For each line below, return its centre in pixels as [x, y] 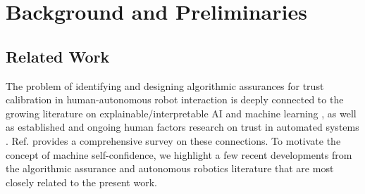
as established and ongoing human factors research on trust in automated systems [182, 127]
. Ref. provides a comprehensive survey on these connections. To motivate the [173, 140]
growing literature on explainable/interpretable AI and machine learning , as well [181, 113]
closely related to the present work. [81, 182]
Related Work [58, 56]
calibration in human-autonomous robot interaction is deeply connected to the [175, 99]
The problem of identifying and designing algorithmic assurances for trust [165, 85]
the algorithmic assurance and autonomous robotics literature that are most [170, 168]
